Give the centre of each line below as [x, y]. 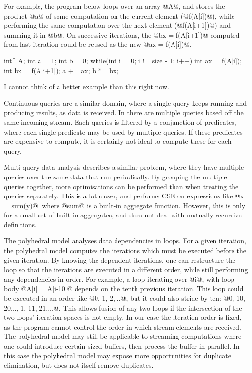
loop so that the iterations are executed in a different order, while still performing [126, 269]
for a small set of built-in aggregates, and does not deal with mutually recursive [123, 215]
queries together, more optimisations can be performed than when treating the [121, 186]
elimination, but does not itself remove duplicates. [79, 365]
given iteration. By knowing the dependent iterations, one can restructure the [120, 260]
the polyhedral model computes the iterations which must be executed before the [125, 250]
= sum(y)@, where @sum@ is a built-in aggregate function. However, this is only [125, 205]
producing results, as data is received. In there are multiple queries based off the [124, 112]
